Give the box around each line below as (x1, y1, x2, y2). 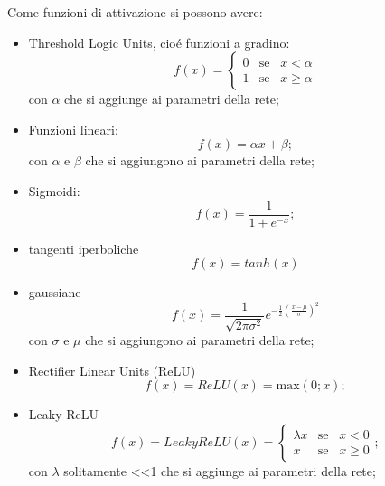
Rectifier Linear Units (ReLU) (28, 360, 196, 379)
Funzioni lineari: (28, 119, 118, 138)
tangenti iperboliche (28, 238, 139, 257)
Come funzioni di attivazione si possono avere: (7, 3, 263, 21)
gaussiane (28, 283, 81, 302)
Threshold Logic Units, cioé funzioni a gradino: (28, 33, 290, 51)
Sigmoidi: (28, 181, 80, 200)
